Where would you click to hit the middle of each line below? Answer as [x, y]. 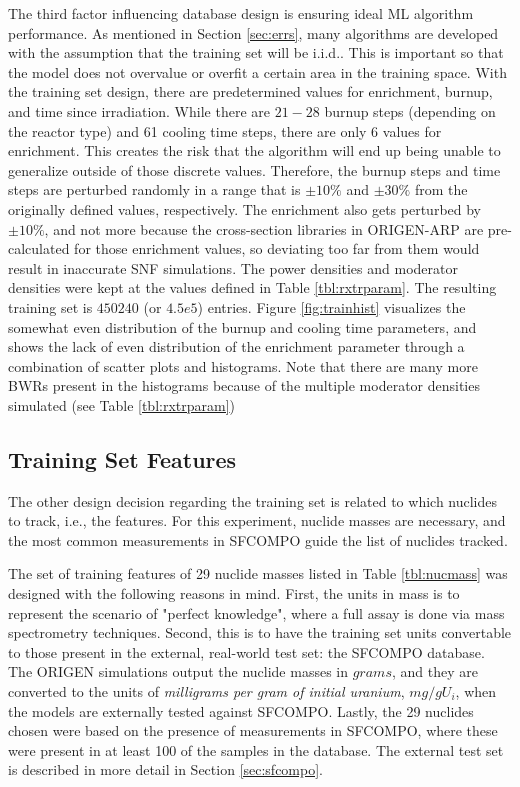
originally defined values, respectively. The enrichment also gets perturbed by [245, 208]
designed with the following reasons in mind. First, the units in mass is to [234, 593]
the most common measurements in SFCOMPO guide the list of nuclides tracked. [258, 539]
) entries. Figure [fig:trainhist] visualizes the [331, 306]
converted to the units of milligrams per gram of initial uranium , [206, 691]
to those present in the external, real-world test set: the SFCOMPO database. [246, 651]
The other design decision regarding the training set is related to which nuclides [253, 500]
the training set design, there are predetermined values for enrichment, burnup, [250, 91]
